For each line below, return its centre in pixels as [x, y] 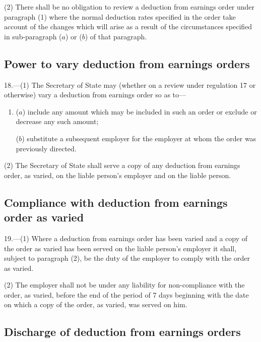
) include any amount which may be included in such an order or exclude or [140, 111]
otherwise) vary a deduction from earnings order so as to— [95, 95]
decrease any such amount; [57, 121]
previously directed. [46, 148]
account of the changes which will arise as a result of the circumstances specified [128, 26]
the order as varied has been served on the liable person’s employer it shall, [120, 248]
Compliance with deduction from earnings [116, 202]
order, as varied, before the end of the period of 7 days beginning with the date [126, 294]
